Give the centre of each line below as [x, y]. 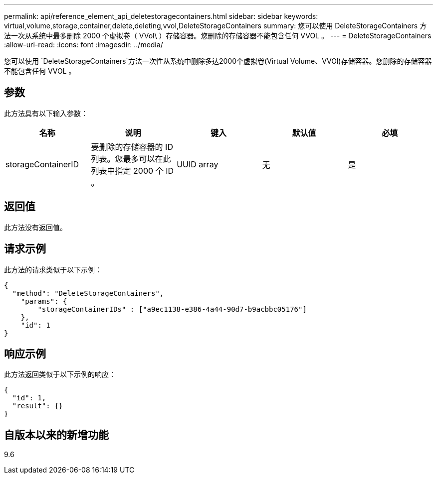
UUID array [198, 164]
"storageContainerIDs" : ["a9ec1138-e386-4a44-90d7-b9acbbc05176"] [172, 309]
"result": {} [38, 406]
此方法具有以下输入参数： [46, 113]
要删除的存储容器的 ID [132, 147]
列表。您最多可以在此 [131, 159]
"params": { [44, 301]
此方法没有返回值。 [35, 227]
